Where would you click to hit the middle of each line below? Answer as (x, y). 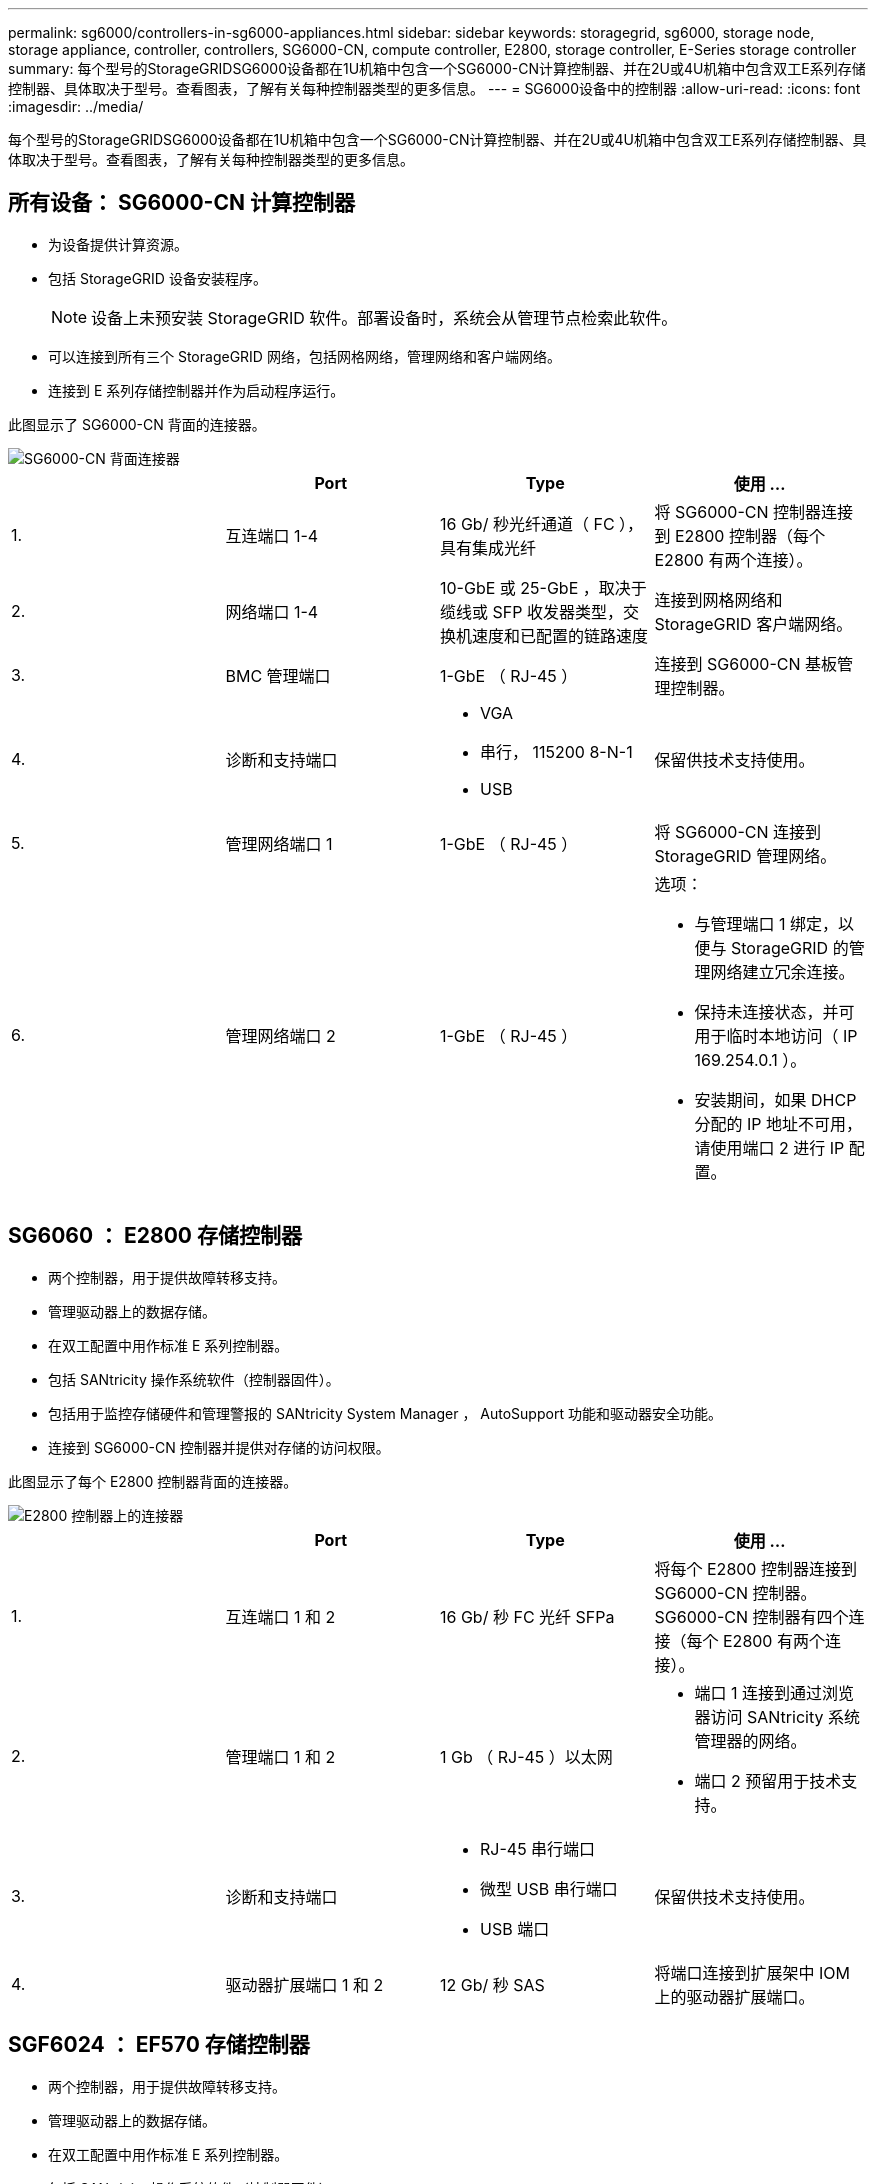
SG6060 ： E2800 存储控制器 (155, 1236)
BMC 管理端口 (278, 675)
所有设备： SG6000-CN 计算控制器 (181, 203)
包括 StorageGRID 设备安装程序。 (157, 278)
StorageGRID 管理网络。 (745, 855)
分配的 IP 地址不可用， (778, 1123)
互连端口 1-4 (272, 535)
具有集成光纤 (488, 547)
